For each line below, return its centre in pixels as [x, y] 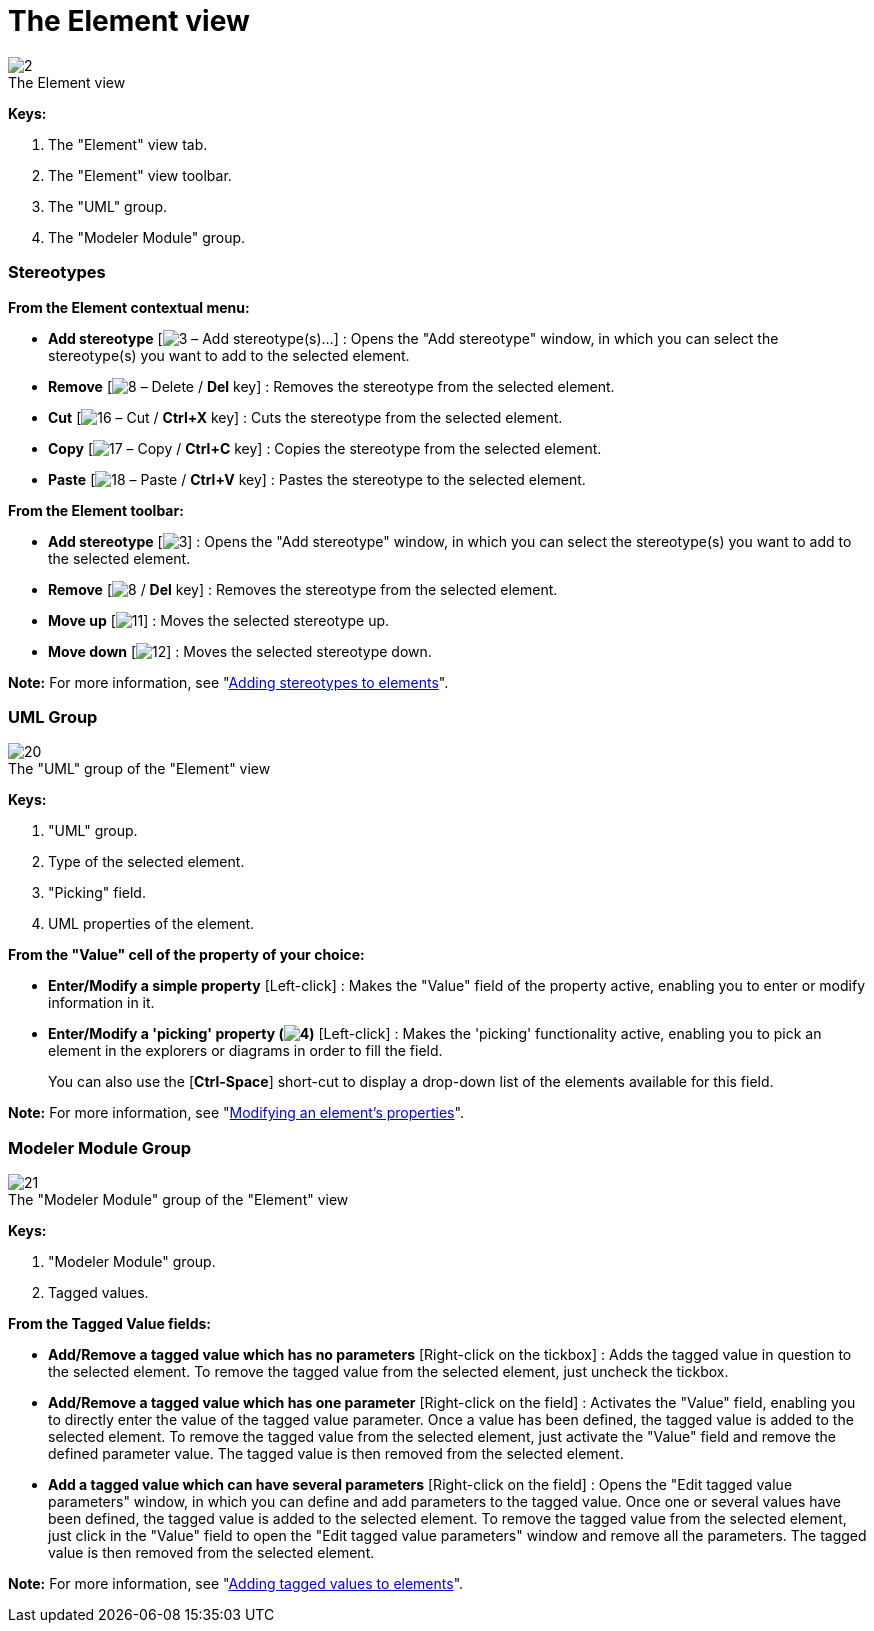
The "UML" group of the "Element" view [139, 769]
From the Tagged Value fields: [110, 1323]
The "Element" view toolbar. [140, 175]
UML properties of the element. [151, 924]
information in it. [101, 1003]
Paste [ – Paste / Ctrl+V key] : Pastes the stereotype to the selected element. [317, 479]
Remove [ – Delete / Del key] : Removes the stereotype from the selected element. [331, 386]
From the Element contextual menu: [129, 307]
